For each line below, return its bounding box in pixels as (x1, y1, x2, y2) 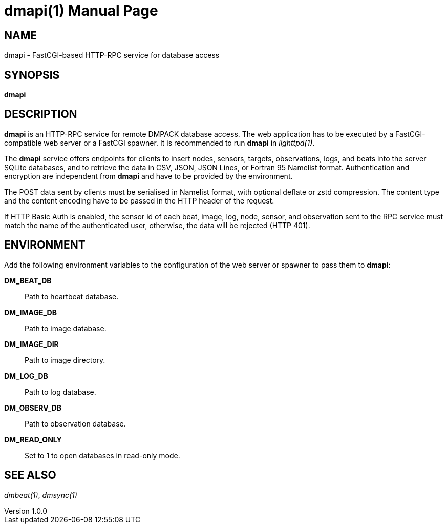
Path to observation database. (25, 419, 126, 428)
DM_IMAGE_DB (4, 308, 57, 317)
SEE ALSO (4, 469, 56, 482)
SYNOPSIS (4, 68, 60, 82)
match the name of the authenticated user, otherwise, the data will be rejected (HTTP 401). (4, 220, 310, 230)
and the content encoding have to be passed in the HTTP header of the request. (4, 196, 274, 205)
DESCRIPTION (4, 108, 77, 121)
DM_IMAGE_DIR (4, 339, 59, 349)
